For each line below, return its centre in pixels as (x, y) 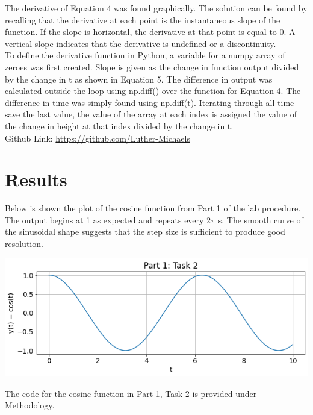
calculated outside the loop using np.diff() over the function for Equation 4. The (153, 91)
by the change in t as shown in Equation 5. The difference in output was (139, 79)
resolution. (24, 244)
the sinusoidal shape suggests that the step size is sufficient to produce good (145, 232)
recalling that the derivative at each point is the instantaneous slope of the (143, 20)
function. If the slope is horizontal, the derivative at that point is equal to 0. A (150, 32)
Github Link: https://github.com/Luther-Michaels (98, 138)
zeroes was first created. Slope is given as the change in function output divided (152, 67)
